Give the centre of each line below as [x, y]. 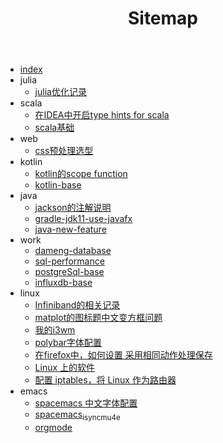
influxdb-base [63, 283]
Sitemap [163, 18]
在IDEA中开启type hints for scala [102, 115]
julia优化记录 [60, 92]
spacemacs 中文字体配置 [86, 403]
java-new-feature [70, 229]
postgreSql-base [69, 272]
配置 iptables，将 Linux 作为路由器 [105, 380]
